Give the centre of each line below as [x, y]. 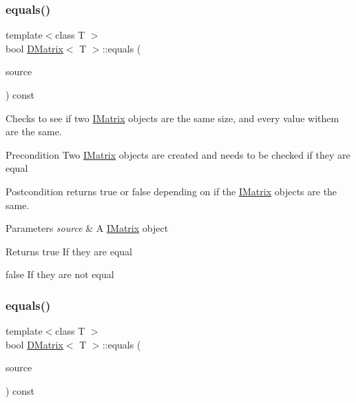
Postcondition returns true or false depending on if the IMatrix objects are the [171, 191]
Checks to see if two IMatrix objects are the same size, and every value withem [172, 118]
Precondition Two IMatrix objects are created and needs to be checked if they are [178, 154]
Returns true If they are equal [69, 251]
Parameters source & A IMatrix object [87, 228]
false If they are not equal [60, 274]
